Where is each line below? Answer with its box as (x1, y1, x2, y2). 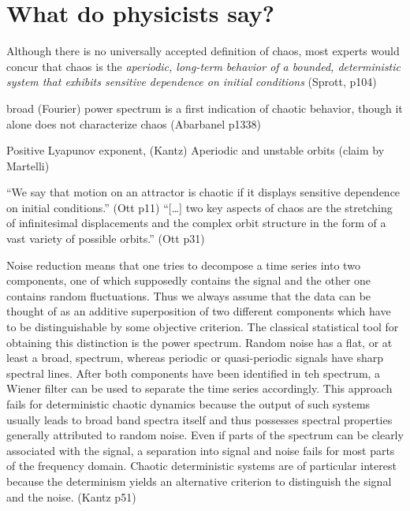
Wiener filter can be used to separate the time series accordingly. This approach (6, 380, 393, 397)
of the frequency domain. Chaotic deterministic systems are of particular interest (6, 457, 397, 474)
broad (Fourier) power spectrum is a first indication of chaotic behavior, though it (6, 99, 403, 116)
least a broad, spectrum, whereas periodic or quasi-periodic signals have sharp (6, 349, 383, 366)
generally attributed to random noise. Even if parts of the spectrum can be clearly (6, 427, 404, 443)
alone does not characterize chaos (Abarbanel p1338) (6, 115, 262, 132)
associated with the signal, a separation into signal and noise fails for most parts (6, 442, 395, 458)
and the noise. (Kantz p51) (6, 488, 136, 505)
